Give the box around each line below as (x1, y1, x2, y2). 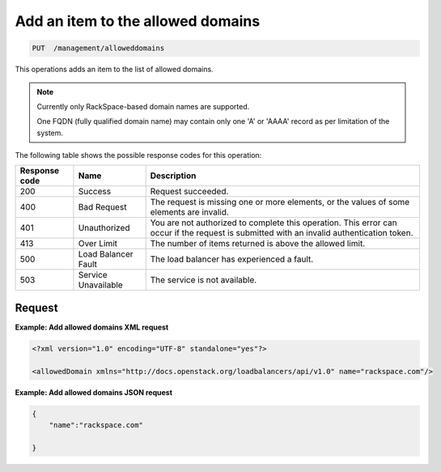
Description (150, 170, 197, 181)
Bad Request (78, 202, 127, 213)
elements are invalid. (150, 206, 230, 218)
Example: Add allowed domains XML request (15, 322, 169, 332)
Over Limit (78, 238, 117, 249)
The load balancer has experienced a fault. (150, 253, 314, 265)
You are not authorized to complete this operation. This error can (150, 217, 397, 228)
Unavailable (78, 279, 123, 291)
